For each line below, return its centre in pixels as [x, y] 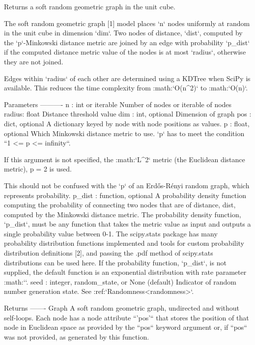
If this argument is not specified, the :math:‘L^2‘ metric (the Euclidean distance [125, 159]
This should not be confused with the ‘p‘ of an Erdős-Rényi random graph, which [127, 185]
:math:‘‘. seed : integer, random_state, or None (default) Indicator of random [120, 281]
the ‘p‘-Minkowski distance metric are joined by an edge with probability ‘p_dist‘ [127, 42]
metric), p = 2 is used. [38, 169]
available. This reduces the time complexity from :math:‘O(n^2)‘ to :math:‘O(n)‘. [126, 88]
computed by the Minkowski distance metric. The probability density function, [123, 214]
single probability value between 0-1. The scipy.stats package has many [111, 233]
